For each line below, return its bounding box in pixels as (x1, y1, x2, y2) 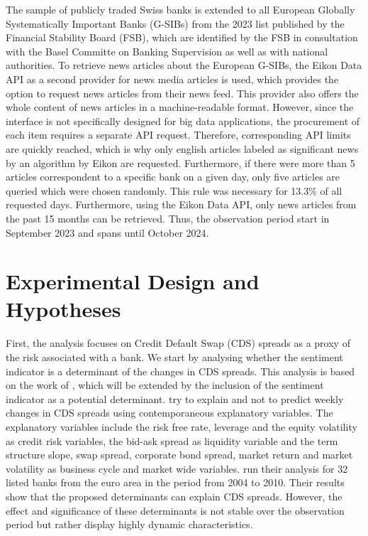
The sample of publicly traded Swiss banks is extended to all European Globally (6, 2, 355, 16)
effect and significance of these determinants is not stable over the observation (6, 503, 345, 518)
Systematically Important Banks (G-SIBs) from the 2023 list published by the (6, 16, 345, 31)
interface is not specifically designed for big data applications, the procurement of (6, 113, 360, 128)
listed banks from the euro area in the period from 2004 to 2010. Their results (6, 475, 345, 490)
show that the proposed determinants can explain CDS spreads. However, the (6, 488, 342, 503)
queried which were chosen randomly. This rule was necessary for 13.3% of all (6, 183, 342, 198)
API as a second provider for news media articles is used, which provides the (6, 71, 339, 86)
